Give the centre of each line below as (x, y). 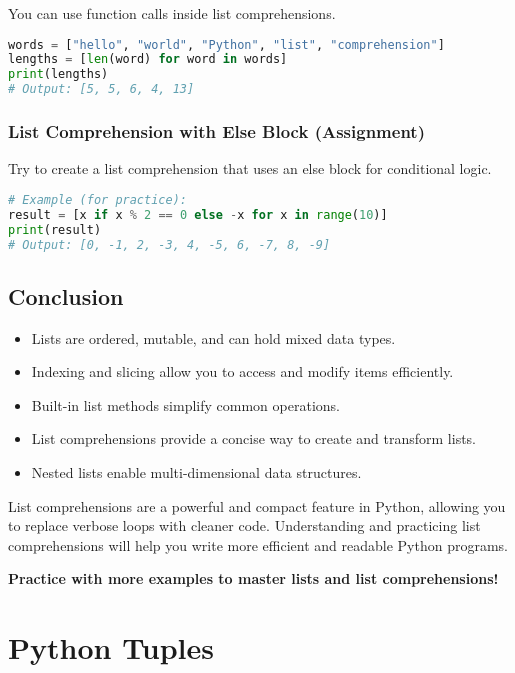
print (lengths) (58, 74)
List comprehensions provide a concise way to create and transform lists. (254, 438)
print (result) (55, 229)
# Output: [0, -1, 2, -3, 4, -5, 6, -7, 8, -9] (169, 244)
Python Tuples (111, 647)
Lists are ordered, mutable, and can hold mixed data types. (213, 337)
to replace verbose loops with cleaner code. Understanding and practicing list (244, 525)
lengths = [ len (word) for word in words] (148, 59)
